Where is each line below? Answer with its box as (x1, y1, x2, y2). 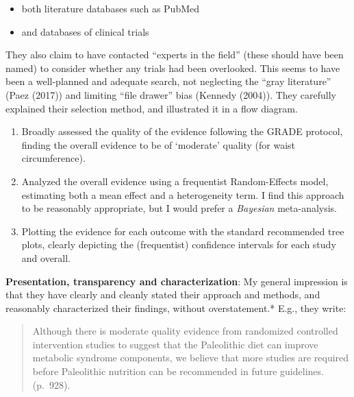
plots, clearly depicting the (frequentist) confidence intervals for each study (21, 237, 336, 252)
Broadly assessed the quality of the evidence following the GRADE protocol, (21, 124, 343, 139)
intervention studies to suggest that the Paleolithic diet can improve (32, 337, 318, 351)
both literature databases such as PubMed (21, 1, 200, 15)
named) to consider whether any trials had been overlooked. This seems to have (5, 60, 340, 75)
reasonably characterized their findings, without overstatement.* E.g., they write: (5, 300, 346, 315)
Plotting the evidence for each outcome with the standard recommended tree (21, 224, 344, 238)
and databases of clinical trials (21, 24, 149, 38)
